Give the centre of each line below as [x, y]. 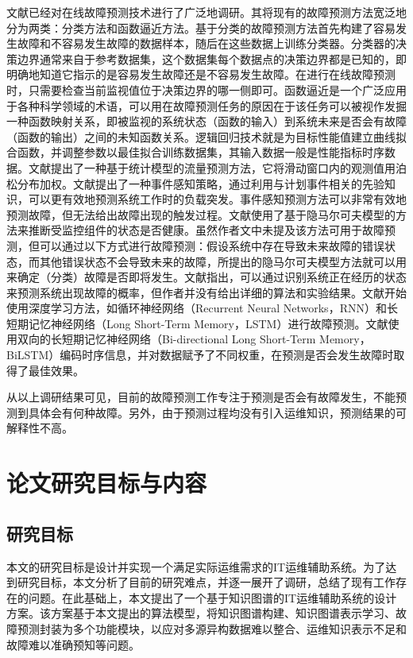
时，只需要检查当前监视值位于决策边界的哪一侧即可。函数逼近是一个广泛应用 [206, 89]
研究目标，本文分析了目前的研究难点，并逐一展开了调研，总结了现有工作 [206, 582]
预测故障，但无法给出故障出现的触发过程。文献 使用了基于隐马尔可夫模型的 [201, 214]
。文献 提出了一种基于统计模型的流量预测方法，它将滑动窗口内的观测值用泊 [212, 167]
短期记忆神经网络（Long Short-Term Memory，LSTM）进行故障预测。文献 [197, 323]
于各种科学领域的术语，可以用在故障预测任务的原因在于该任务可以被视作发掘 [206, 105]
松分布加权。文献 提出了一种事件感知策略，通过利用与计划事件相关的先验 [195, 183]
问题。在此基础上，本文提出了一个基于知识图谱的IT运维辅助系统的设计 [212, 597]
